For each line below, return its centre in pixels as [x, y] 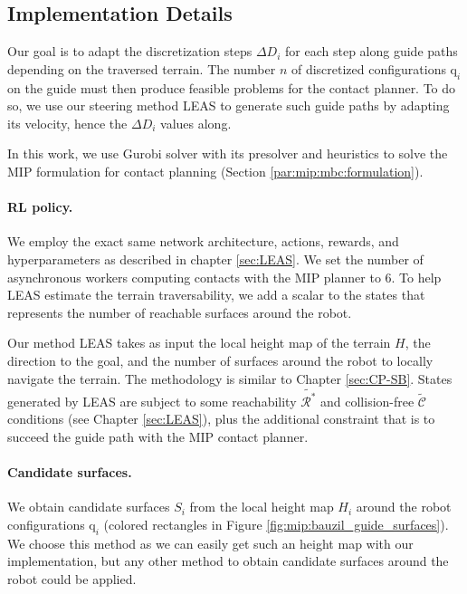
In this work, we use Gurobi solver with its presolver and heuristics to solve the [228, 153]
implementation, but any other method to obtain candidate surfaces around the [228, 561]
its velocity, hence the [67, 123]
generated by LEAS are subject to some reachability [152, 401]
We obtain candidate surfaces [89, 507]
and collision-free [367, 401]
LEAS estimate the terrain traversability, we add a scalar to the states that [216, 295]
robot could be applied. [72, 578]
